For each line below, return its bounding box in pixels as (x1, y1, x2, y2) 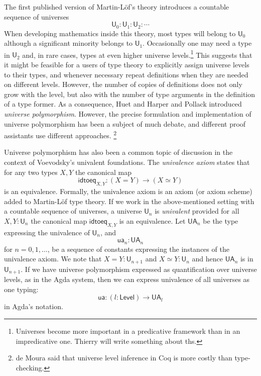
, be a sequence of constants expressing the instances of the (47, 243, 229, 254)
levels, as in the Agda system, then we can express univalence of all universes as (4, 274, 250, 285)
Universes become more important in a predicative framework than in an (16, 325, 240, 336)
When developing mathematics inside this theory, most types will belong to (4, 28, 236, 38)
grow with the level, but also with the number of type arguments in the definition (4, 88, 255, 99)
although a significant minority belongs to (4, 38, 133, 48)
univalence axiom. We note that (4, 253, 102, 264)
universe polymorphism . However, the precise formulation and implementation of (4, 109, 251, 119)
